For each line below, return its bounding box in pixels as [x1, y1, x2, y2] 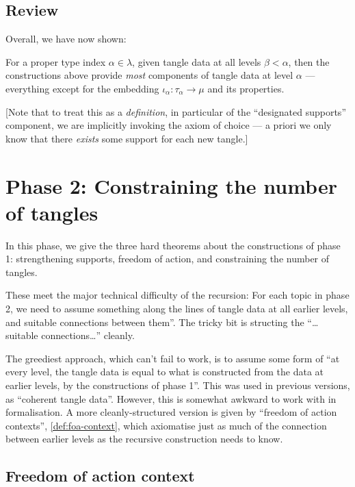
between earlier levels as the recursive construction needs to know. [5, 432, 283, 446]
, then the [288, 54, 330, 68]
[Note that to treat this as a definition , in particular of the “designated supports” [5, 104, 346, 118]
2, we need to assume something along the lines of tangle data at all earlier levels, [5, 301, 348, 316]
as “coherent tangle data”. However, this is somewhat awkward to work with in [5, 391, 337, 405]
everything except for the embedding [5, 81, 159, 95]
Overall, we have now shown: [5, 32, 127, 46]
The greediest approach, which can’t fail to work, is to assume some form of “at [5, 351, 340, 365]
